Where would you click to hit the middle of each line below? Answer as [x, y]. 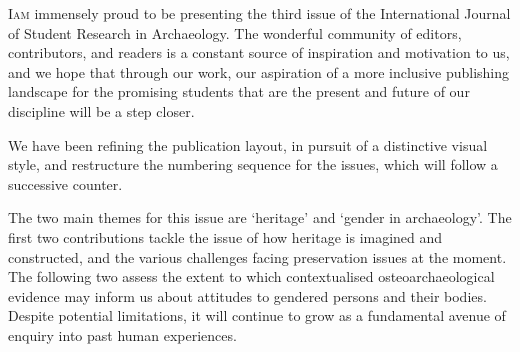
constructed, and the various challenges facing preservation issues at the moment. [257, 256]
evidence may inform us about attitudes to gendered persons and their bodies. [247, 295]
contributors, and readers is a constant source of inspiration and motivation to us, [259, 52]
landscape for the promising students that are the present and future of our [239, 91]
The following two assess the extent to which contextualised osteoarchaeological [251, 276]
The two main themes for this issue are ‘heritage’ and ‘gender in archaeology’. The [260, 217]
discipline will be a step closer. [101, 110]
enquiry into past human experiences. [122, 334]
